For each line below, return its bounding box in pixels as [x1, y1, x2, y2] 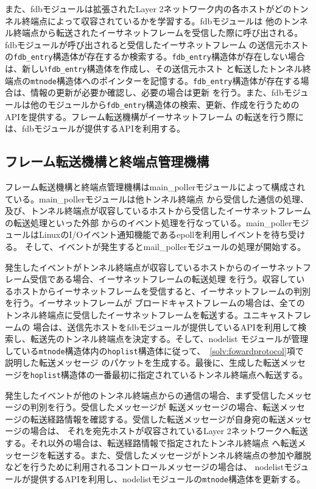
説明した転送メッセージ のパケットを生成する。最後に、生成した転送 [5, 356, 280, 369]
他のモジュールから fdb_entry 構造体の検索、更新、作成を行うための [30, 98, 300, 110]
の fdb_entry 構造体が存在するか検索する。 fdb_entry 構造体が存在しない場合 [5, 50, 305, 63]
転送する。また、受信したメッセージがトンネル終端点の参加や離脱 [47, 448, 312, 461]
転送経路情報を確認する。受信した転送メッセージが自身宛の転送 [30, 412, 286, 425]
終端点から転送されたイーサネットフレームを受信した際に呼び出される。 [13, 26, 303, 39]
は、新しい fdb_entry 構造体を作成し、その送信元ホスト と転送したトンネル [5, 62, 303, 75]
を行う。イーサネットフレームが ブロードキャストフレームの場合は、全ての [5, 296, 305, 309]
